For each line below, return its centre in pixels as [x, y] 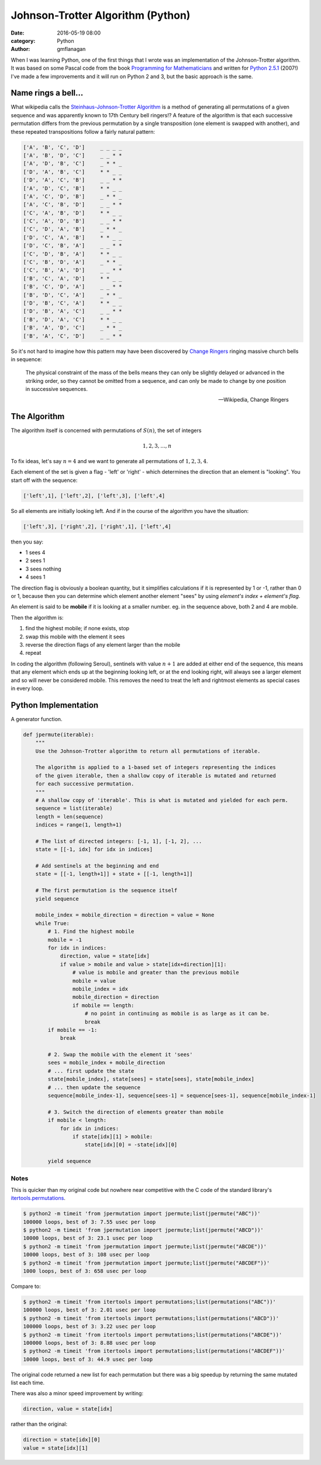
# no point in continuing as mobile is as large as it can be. [177, 1014]
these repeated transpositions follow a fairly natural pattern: [83, 131]
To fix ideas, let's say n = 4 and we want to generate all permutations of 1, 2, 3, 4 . [109, 461]
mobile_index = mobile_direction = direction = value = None [125, 915]
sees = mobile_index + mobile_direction [106, 1063]
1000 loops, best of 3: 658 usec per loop [85, 1271]
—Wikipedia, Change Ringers [253, 400]
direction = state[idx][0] [62, 1440]
